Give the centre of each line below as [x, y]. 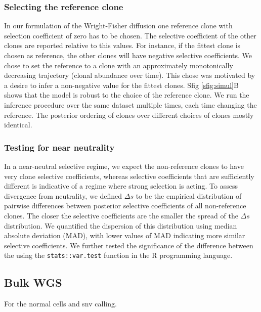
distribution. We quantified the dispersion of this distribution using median [121, 225]
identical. [18, 125]
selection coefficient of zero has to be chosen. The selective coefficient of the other [130, 35]
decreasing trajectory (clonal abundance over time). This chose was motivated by [130, 75]
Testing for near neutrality [59, 147]
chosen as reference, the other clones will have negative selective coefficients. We [128, 55]
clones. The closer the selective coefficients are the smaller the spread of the [121, 215]
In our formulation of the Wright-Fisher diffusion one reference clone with [118, 26]
